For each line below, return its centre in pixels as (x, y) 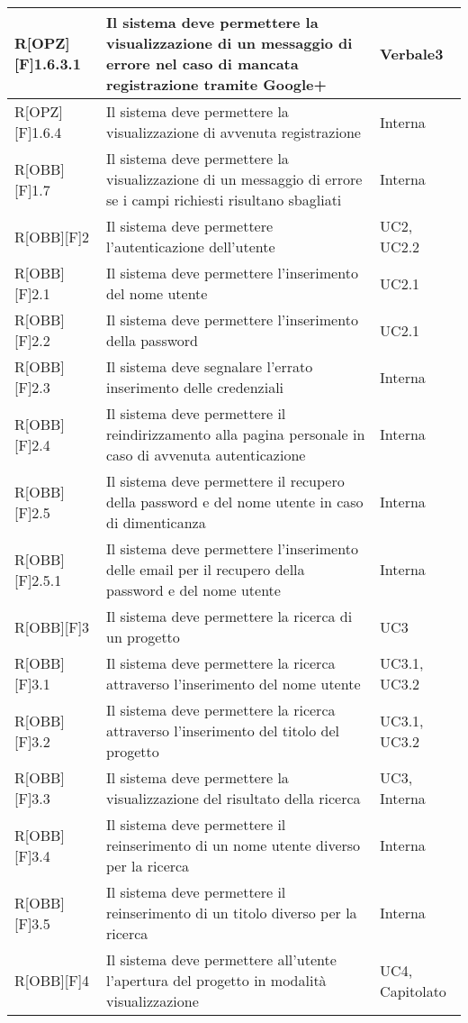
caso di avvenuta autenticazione (206, 455)
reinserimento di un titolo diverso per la (231, 913)
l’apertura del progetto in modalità (216, 980)
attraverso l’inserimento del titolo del (222, 731)
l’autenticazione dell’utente (190, 247)
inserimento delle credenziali (195, 387)
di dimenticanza (156, 522)
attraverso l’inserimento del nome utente (233, 684)
